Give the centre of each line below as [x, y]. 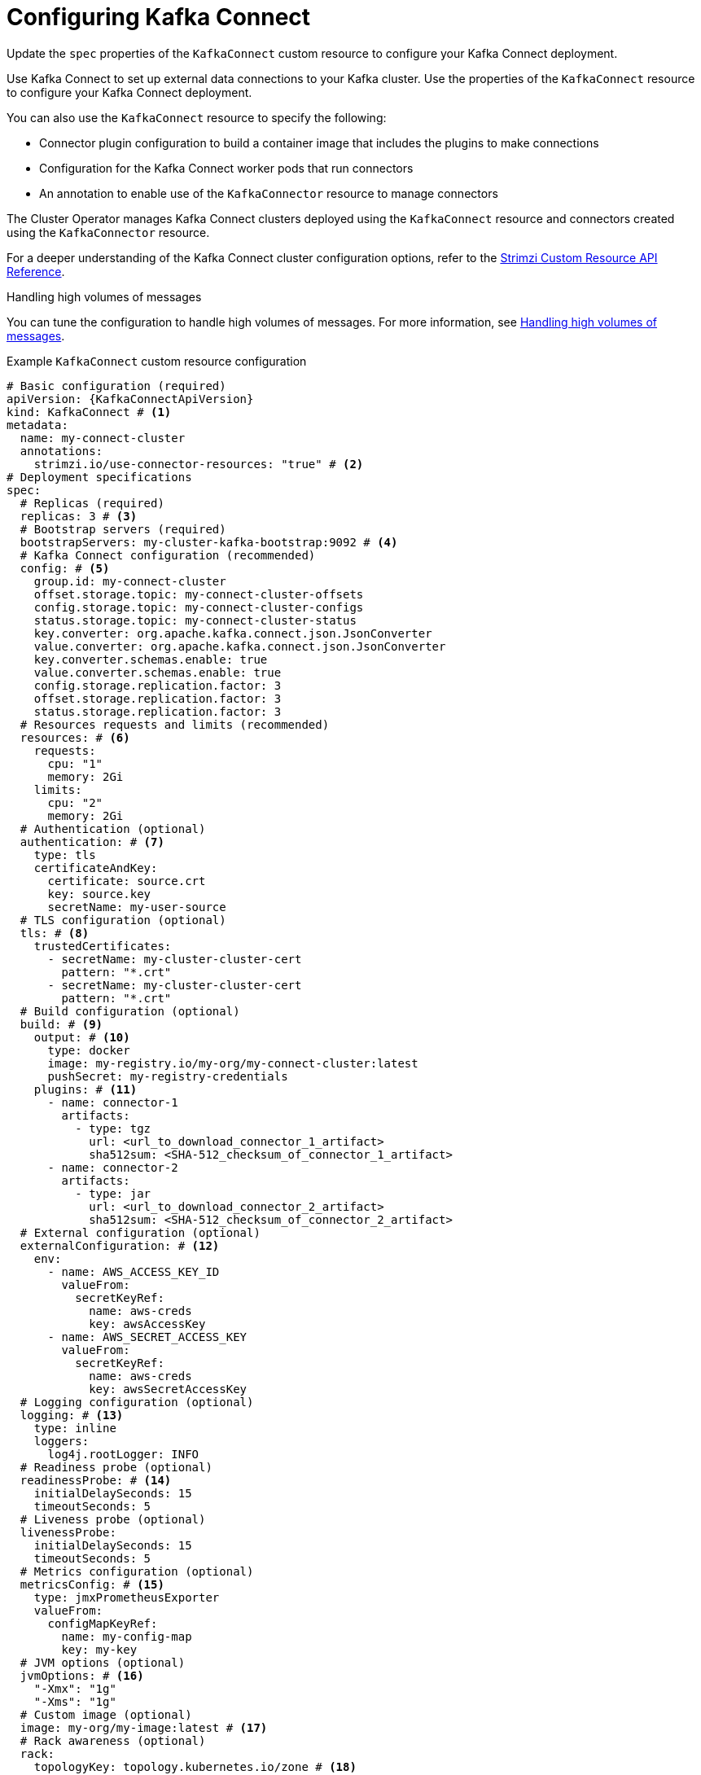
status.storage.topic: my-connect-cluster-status [195, 620]
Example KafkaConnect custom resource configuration [157, 361]
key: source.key [99, 894]
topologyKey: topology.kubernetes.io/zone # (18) [195, 1766]
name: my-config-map [127, 1636]
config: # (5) [65, 568]
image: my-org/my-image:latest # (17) [144, 1727]
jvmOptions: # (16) [82, 1675]
